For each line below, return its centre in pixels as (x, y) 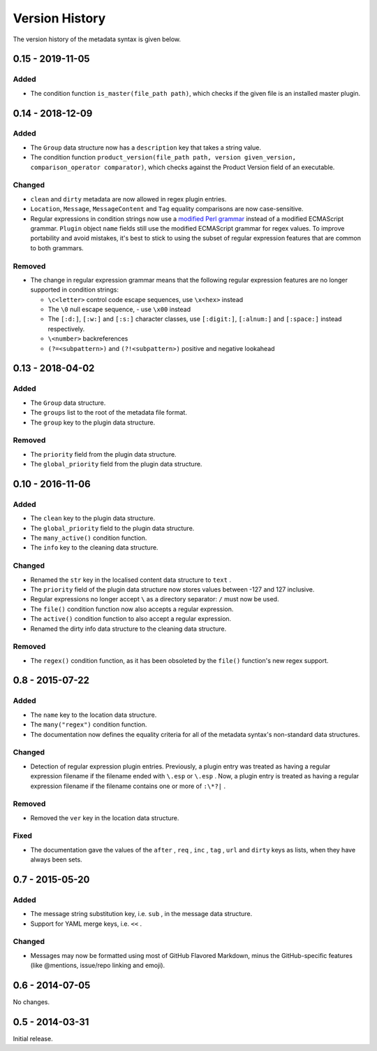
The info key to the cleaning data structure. (94, 548)
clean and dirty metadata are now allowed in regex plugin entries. (128, 199)
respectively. (66, 329)
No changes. (31, 1002)
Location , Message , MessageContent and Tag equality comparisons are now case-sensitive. (167, 209)
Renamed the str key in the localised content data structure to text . (131, 580)
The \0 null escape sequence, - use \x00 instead (119, 309)
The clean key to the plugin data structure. (93, 518)
